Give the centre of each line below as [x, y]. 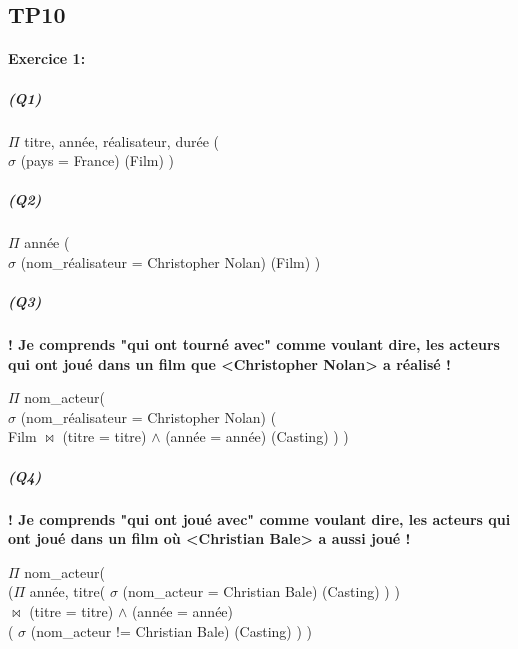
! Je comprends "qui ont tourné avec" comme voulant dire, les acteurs [254, 344]
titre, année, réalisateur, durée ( [121, 140]
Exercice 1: [47, 58]
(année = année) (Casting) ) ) [257, 436]
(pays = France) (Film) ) [97, 160]
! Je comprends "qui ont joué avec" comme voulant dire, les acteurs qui [259, 518]
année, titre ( [67, 591]
